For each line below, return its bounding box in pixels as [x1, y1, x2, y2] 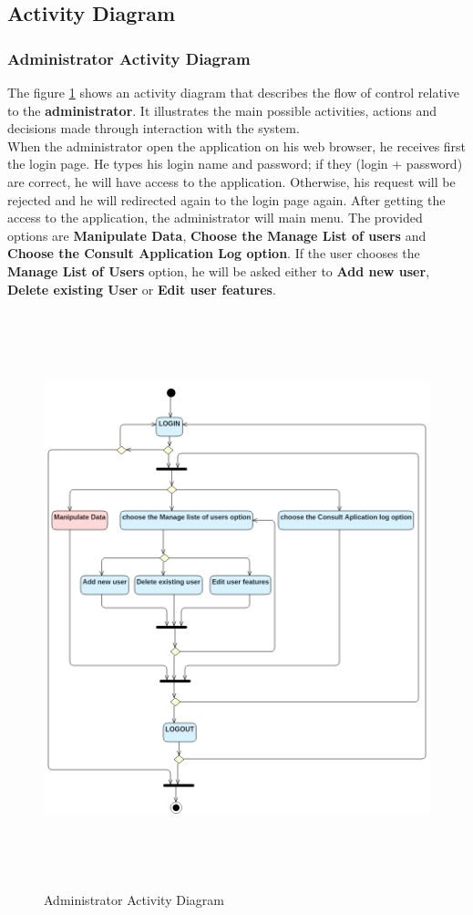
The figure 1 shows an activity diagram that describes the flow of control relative [7, 83, 459, 101]
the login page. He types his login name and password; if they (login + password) [7, 154, 463, 173]
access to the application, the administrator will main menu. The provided [7, 208, 423, 227]
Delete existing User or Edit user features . [7, 279, 276, 298]
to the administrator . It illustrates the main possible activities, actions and [7, 100, 437, 120]
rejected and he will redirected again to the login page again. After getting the [7, 190, 446, 209]
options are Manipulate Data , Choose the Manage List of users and [7, 225, 427, 244]
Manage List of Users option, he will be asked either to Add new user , [7, 261, 430, 280]
